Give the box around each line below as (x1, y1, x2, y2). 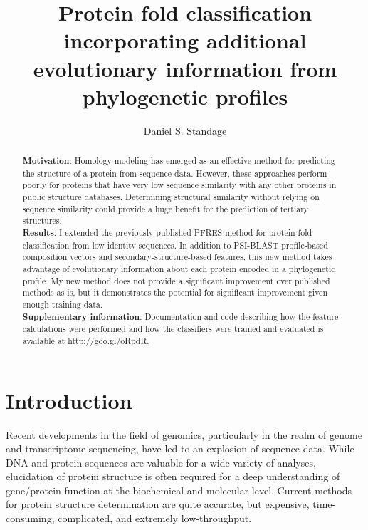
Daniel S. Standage (143, 123, 227, 137)
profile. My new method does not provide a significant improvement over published (22, 274, 330, 286)
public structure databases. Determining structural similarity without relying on (22, 191, 320, 203)
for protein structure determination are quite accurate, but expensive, (6, 497, 310, 511)
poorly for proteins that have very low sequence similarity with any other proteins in (22, 179, 337, 191)
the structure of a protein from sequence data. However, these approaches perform (22, 167, 327, 179)
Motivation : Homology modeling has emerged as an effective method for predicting (22, 155, 335, 167)
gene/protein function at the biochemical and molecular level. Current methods (6, 482, 352, 497)
